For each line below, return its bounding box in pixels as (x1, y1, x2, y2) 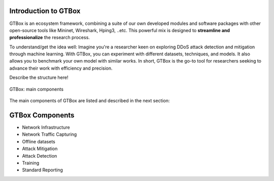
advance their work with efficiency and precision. (9, 65, 113, 71)
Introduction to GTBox (9, 7, 81, 15)
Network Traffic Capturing (22, 131, 77, 137)
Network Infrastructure (22, 124, 71, 130)
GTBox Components (9, 111, 75, 119)
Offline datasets (22, 138, 56, 144)
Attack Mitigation (22, 145, 58, 152)
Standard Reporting (22, 167, 63, 173)
